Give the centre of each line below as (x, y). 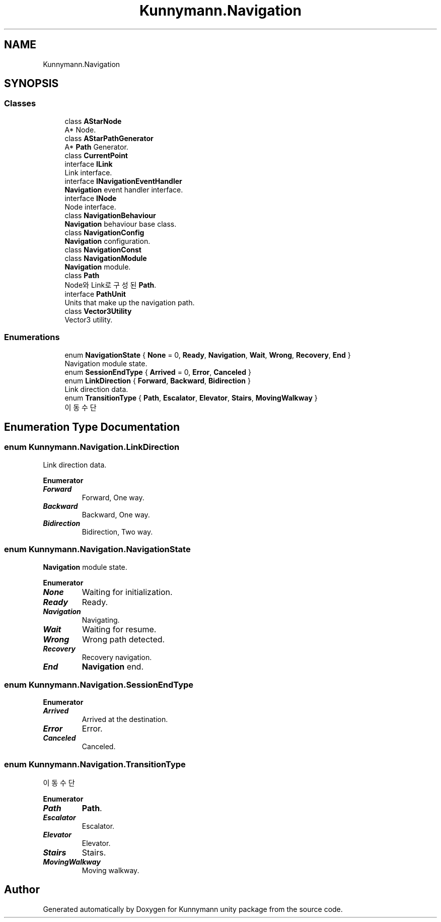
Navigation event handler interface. (124, 189)
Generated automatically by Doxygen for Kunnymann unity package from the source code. (193, 909)
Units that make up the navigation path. (130, 302)
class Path (82, 275)
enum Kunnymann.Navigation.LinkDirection (92, 447)
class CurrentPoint (96, 155)
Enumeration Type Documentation (92, 427)
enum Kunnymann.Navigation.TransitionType (95, 764)
